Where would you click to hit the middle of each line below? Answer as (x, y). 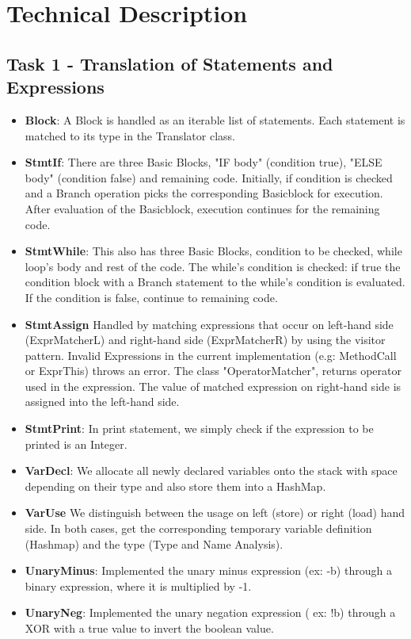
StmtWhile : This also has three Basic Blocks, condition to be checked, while (213, 251)
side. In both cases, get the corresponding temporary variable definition (198, 528)
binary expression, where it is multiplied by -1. (138, 585)
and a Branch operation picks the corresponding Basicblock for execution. (204, 193)
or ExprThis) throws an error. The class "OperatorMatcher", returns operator (213, 371)
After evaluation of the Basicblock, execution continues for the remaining (202, 208)
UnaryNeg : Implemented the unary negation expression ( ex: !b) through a (210, 612)
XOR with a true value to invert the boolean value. (149, 628)
